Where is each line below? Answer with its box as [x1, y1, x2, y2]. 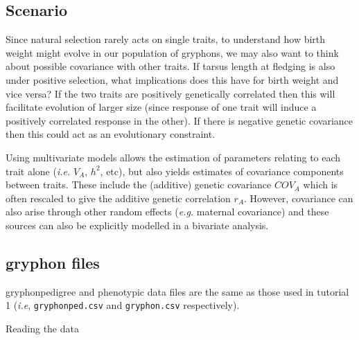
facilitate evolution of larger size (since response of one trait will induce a [6, 100, 317, 114]
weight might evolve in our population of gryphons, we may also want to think [6, 45, 339, 60]
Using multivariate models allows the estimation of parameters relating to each [6, 150, 341, 164]
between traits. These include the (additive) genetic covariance [6, 177, 272, 192]
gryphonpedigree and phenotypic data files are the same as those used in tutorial [6, 284, 349, 298]
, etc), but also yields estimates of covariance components [100, 163, 344, 178]
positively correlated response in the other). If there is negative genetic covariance [6, 113, 353, 127]
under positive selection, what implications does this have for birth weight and [6, 72, 339, 87]
